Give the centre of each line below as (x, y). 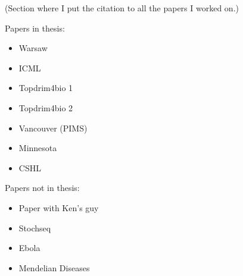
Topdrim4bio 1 (46, 88)
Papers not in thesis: (42, 188)
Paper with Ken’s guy (59, 207)
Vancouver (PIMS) (53, 128)
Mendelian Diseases (54, 267)
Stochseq (35, 228)
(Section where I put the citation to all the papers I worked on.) (122, 8)
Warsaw (33, 48)
